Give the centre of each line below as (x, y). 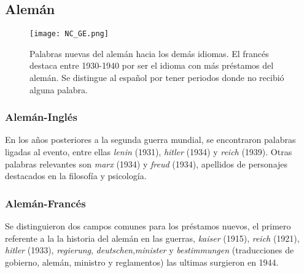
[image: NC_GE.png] (69, 34)
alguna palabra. (59, 89)
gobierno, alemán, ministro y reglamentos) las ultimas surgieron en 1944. (142, 262)
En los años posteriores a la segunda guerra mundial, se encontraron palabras (150, 140)
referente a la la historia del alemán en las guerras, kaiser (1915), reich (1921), (152, 238)
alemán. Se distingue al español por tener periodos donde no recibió (157, 78)
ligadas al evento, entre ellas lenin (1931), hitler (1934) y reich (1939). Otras (149, 152)
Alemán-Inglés (41, 117)
